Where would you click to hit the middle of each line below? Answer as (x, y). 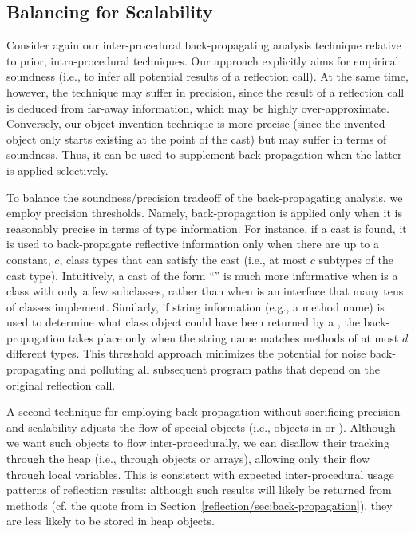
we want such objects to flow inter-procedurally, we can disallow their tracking (198, 443)
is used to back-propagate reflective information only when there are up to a (193, 244)
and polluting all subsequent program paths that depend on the (224, 369)
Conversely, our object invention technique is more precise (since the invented (196, 123)
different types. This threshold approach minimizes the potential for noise (186, 353)
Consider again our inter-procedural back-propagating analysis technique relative (204, 45)
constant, (29, 259)
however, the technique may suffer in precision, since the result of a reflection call (206, 91)
